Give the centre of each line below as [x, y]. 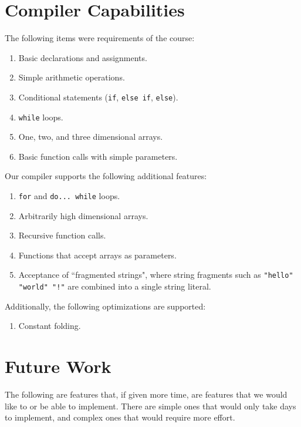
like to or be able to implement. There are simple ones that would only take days [150, 406]
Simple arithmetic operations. [72, 77]
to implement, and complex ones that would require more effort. [120, 417]
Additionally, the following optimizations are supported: [105, 306]
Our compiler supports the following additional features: [106, 176]
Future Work [58, 366]
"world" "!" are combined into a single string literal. [115, 286]
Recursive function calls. [62, 235]
